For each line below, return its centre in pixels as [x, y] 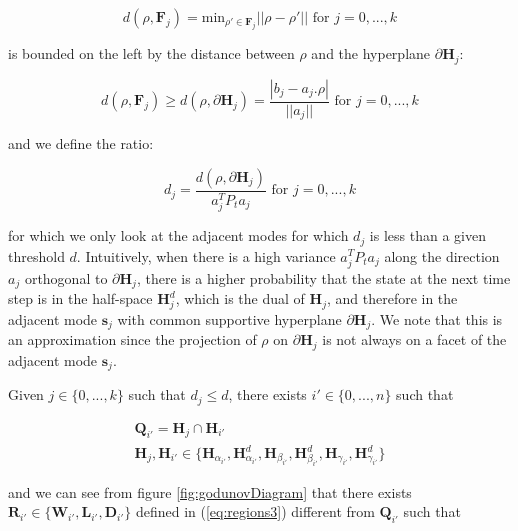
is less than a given [427, 235]
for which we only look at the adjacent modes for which [178, 235]
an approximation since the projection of [132, 339]
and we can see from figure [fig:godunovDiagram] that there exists [210, 491]
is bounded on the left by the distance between [151, 53]
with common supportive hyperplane [229, 318]
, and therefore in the [392, 298]
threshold [36, 255]
